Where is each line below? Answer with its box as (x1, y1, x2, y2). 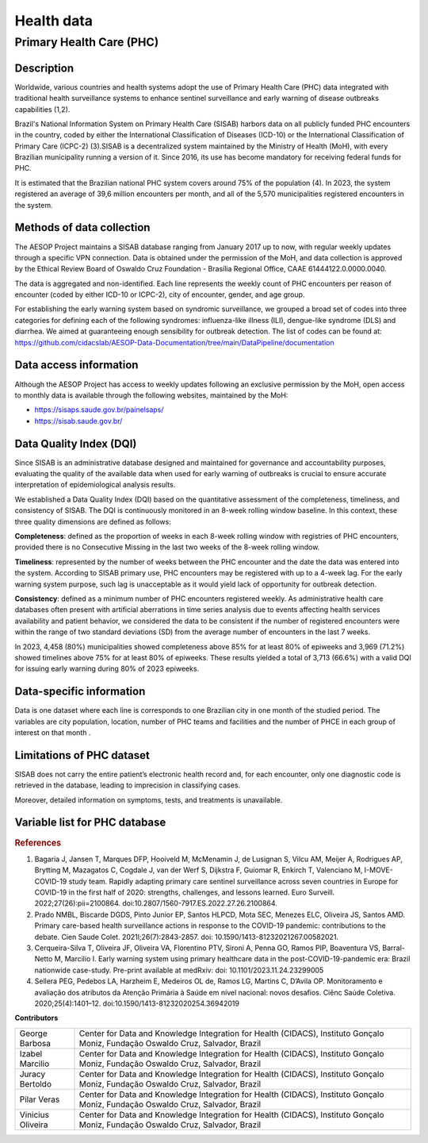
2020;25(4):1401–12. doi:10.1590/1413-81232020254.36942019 (34, 999, 239, 1008)
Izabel (19, 1048, 43, 1059)
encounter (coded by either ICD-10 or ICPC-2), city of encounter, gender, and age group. (14, 290, 305, 299)
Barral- (381, 943, 406, 952)
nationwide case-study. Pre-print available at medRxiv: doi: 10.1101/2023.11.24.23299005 (34, 965, 324, 975)
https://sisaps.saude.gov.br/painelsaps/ (34, 405, 164, 414)
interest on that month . (14, 727, 91, 737)
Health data (14, 12, 94, 29)
